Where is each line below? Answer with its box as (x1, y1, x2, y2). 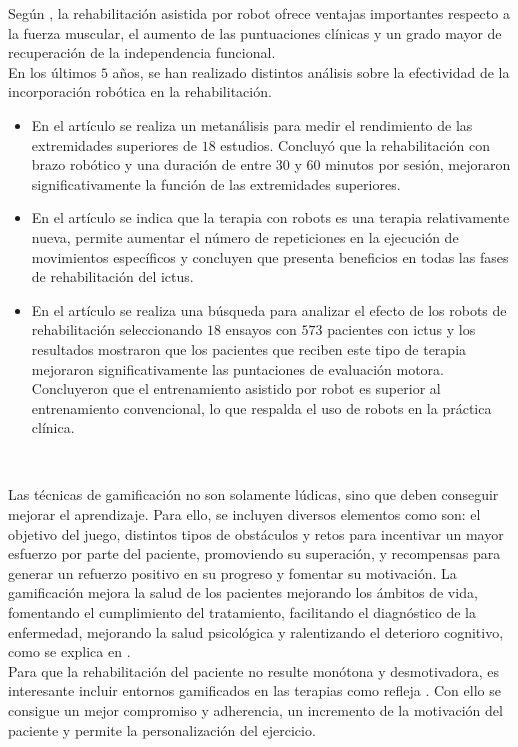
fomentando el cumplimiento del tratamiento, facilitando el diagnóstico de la (8, 602, 476, 623)
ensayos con (225, 319, 297, 340)
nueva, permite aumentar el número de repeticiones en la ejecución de (31, 226, 459, 247)
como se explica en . (8, 641, 131, 662)
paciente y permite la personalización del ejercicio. (8, 719, 316, 740)
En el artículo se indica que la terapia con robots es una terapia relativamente (31, 207, 510, 228)
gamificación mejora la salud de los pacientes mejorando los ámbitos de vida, (8, 582, 478, 603)
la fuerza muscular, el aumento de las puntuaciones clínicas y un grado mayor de (8, 22, 502, 43)
